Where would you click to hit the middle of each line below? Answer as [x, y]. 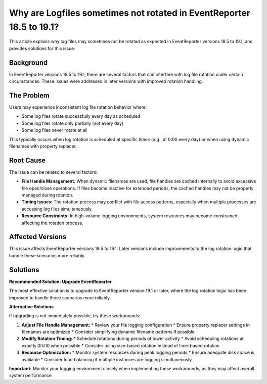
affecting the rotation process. [52, 223]
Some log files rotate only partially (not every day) [72, 123]
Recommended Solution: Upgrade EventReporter [61, 282]
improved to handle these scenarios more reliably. [60, 297]
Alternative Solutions [31, 306]
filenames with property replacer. [43, 146]
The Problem [29, 95]
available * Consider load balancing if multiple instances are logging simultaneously [107, 359]
